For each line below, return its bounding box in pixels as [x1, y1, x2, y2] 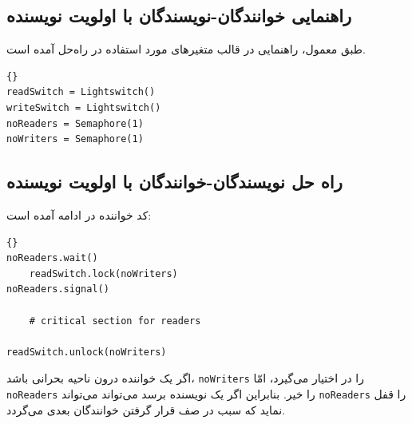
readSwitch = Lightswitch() [6, 86, 156, 98]
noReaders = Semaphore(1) [6, 117, 144, 129]
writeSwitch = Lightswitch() [6, 101, 161, 113]
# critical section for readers [29, 315, 201, 327]
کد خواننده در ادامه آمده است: [6, 206, 152, 223]
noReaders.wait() [6, 252, 98, 264]
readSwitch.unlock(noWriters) [6, 346, 167, 358]
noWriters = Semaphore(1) [6, 133, 144, 145]
